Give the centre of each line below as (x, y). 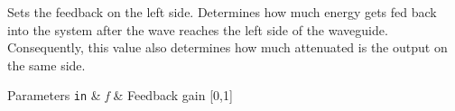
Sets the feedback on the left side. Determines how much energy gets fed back (222, 12)
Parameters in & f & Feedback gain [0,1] (120, 95)
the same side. (46, 65)
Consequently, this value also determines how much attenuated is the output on (227, 47)
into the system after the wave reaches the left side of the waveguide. (198, 29)
